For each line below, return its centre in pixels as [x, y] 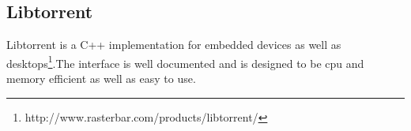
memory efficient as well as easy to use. [101, 79]
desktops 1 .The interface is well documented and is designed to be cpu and [185, 62]
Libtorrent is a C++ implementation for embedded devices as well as [174, 45]
